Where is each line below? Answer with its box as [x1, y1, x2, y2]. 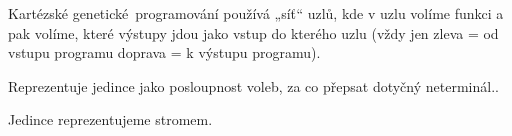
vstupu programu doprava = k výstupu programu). [8, 42, 321, 63]
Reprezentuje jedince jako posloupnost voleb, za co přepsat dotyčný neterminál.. [8, 75, 499, 96]
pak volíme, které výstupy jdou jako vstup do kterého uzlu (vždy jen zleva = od [8, 22, 499, 43]
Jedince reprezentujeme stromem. [8, 109, 213, 130]
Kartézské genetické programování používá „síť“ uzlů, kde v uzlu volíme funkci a [8, 3, 504, 23]
